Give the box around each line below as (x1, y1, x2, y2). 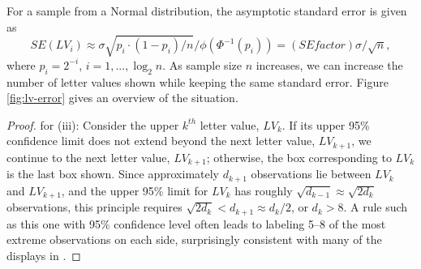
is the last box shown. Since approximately (6, 165, 219, 182)
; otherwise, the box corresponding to (206, 148, 392, 165)
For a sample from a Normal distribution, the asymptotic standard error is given (6, 2, 407, 19)
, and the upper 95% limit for (61, 181, 208, 199)
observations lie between (251, 165, 372, 182)
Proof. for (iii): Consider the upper (6, 116, 179, 133)
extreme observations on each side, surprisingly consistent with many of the (6, 231, 382, 248)
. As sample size (162, 56, 242, 73)
